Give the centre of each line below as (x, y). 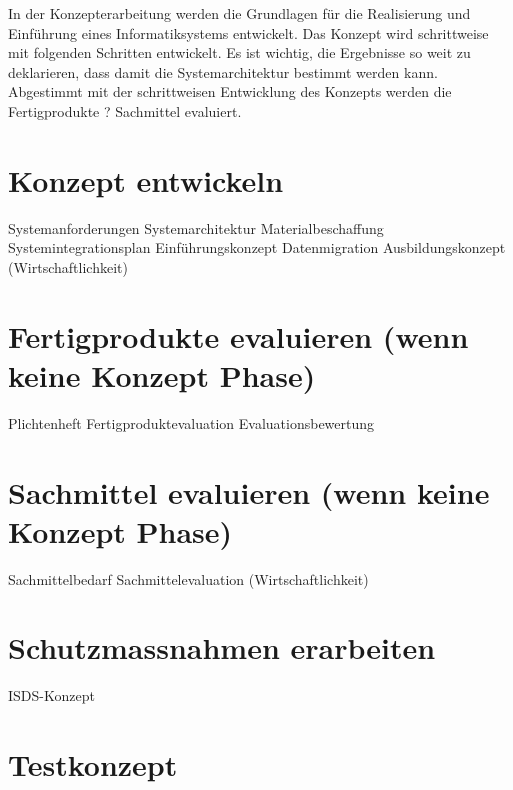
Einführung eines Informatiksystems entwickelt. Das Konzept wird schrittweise (248, 32)
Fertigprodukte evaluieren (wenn (238, 335)
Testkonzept (93, 764)
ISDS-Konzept (51, 695)
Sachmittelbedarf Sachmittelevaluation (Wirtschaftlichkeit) (188, 578)
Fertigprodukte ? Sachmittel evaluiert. (125, 110)
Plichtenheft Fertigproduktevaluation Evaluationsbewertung (191, 422)
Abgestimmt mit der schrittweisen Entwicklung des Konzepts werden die (230, 91)
